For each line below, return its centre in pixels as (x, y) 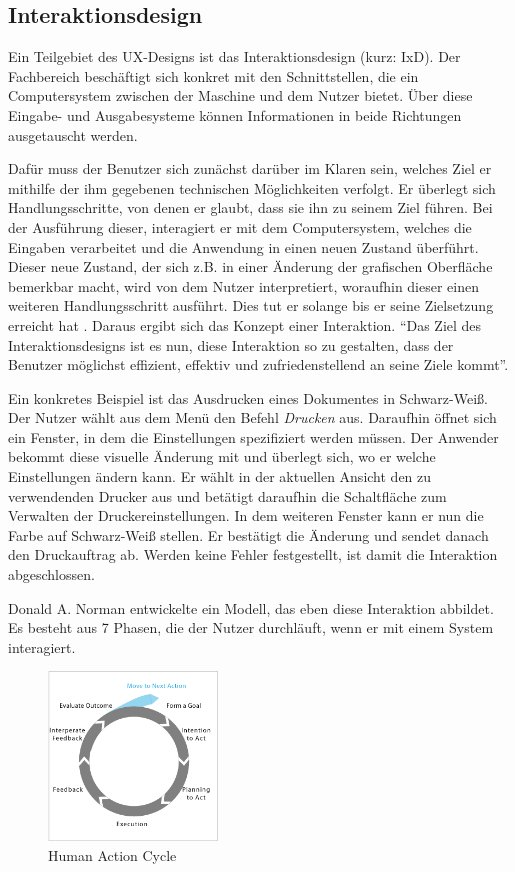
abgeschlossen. (51, 574)
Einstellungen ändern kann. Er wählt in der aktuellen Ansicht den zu (220, 476)
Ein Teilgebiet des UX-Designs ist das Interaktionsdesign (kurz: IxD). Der (234, 56)
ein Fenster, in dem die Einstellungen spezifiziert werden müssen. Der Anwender (253, 436)
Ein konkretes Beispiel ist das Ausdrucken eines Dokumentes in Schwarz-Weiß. (248, 397)
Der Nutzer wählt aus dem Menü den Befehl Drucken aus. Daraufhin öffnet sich (252, 417)
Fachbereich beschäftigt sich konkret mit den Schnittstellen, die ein (213, 75)
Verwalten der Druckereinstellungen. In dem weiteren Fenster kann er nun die (246, 515)
